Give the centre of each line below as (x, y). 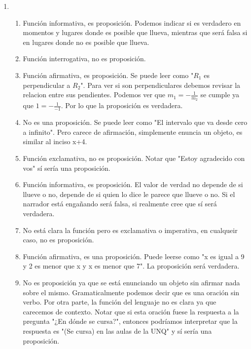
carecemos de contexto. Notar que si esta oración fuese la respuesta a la (131, 311)
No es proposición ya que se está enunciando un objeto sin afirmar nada (131, 282)
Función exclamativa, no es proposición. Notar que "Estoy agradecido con (134, 158)
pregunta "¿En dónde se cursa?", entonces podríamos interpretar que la (130, 321)
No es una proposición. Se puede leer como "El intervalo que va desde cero (135, 122)
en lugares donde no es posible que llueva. (86, 42)
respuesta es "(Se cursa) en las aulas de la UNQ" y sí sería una (117, 330)
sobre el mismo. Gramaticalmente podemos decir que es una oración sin (131, 292)
